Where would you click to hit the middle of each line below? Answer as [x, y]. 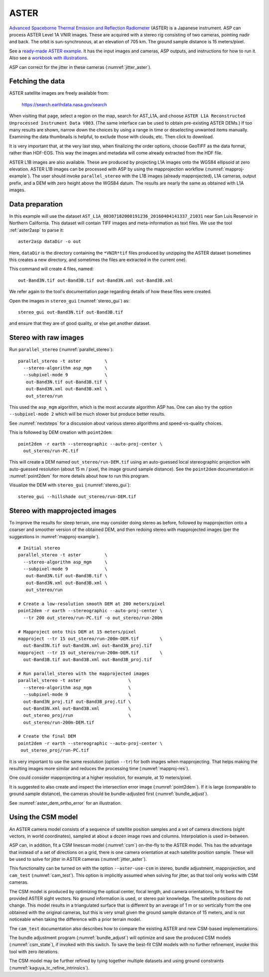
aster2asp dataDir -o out [50, 242]
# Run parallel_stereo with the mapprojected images [84, 673]
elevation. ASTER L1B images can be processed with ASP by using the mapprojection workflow [107, 169]
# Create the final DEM [47, 736]
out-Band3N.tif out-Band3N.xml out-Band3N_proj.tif [87, 646]
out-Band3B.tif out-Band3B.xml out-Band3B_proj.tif [87, 660]
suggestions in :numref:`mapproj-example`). [54, 536]
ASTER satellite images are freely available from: [59, 93]
